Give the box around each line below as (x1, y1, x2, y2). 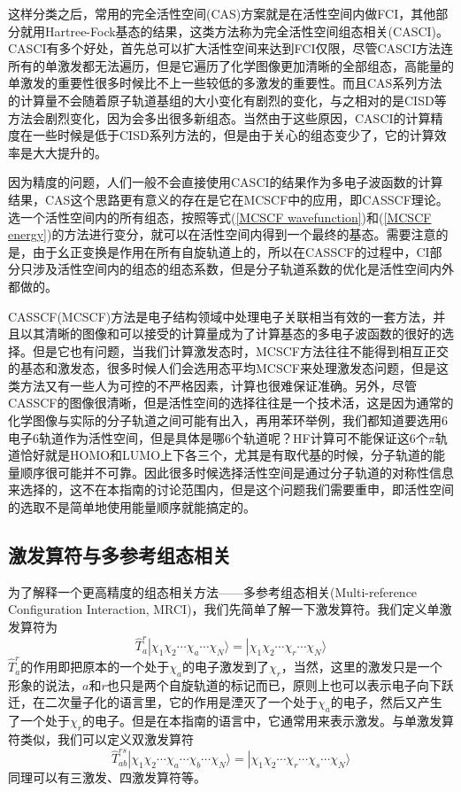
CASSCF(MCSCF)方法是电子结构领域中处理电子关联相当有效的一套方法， (8, 307, 434, 325)
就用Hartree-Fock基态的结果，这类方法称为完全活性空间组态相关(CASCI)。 (19, 21, 449, 40)
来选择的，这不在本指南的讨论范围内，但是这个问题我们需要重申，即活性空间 (8, 480, 454, 499)
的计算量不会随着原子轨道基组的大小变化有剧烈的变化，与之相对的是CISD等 (8, 90, 447, 109)
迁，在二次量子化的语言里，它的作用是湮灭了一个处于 (8, 693, 318, 711)
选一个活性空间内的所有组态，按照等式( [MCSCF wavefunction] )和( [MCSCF (8, 207, 432, 226)
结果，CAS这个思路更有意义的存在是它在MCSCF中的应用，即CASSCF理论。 (8, 190, 449, 208)
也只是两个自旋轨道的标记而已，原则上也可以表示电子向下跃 (106, 675, 454, 694)
